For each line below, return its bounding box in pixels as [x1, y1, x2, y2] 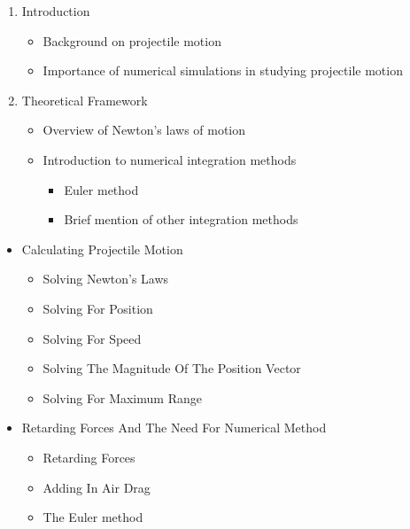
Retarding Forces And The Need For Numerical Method [21, 418, 327, 437]
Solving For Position [43, 299, 153, 317]
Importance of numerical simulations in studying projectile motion [43, 61, 403, 80]
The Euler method [43, 508, 143, 526]
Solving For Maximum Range [43, 388, 202, 407]
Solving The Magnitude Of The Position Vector [43, 359, 301, 377]
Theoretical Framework [21, 90, 148, 109]
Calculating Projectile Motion [21, 239, 183, 258]
